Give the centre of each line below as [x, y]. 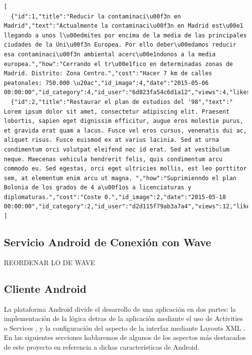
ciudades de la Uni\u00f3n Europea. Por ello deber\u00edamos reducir [120, 45]
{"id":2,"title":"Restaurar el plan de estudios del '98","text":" [122, 102]
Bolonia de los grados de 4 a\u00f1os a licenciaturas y [98, 188]
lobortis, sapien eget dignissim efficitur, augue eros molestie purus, [124, 121]
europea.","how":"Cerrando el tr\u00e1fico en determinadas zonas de [118, 64]
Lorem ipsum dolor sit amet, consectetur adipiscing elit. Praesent [117, 111]
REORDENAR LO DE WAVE [50, 262]
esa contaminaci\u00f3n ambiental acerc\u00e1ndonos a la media [110, 54]
